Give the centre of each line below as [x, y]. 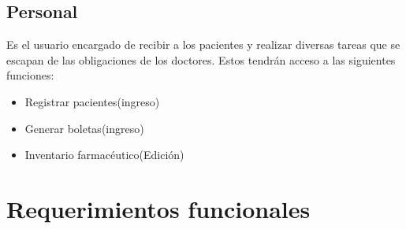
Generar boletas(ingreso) [84, 128]
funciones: [30, 75]
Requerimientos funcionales [158, 208]
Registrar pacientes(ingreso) [92, 101]
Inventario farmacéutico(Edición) [104, 155]
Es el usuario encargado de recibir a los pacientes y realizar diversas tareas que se [203, 44]
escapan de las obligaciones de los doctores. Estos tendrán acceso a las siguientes [201, 59]
